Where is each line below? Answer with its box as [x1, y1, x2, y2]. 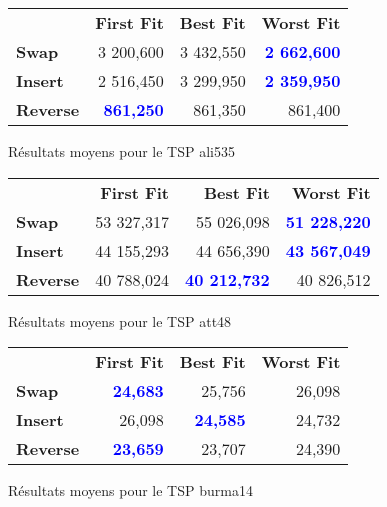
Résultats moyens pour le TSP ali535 [8, 141, 235, 161]
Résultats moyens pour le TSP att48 [8, 310, 232, 331]
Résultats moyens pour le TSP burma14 [8, 480, 253, 501]
